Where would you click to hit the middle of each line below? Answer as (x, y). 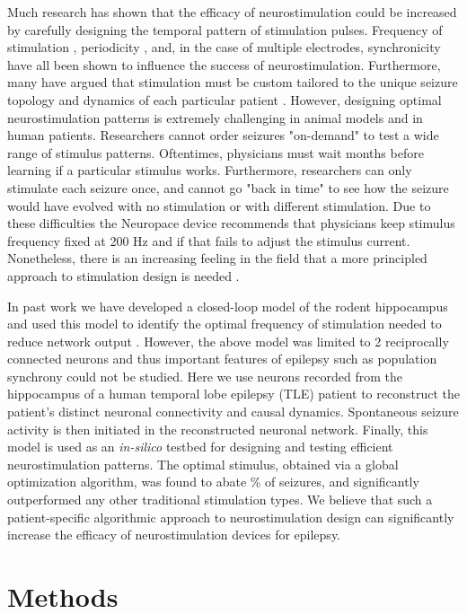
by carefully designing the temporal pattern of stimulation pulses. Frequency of (225, 29)
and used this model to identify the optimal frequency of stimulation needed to (225, 324)
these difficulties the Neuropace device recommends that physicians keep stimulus (231, 223)
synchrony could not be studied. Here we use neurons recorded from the (205, 376)
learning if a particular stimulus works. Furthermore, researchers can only (210, 170)
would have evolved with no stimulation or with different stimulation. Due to (219, 205)
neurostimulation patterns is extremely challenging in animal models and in (215, 117)
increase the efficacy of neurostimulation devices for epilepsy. (174, 535)
